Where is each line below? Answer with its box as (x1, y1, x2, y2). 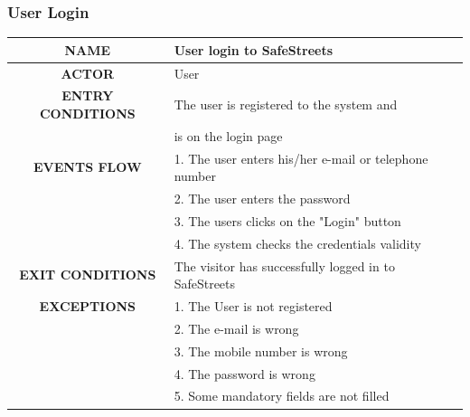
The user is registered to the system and (174, 95, 398, 114)
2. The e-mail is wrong (174, 318, 299, 337)
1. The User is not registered (174, 297, 333, 316)
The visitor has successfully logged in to (174, 256, 395, 275)
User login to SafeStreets (174, 40, 334, 59)
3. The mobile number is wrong (174, 341, 348, 360)
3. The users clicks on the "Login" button (174, 211, 401, 230)
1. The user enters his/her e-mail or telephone (174, 148, 428, 167)
